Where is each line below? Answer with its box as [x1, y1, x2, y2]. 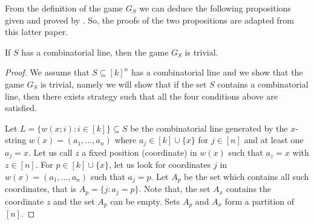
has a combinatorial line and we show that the [131, 66, 303, 78]
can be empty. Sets [110, 194, 180, 207]
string [5, 133, 27, 146]
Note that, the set [144, 182, 211, 195]
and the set [53, 194, 95, 207]
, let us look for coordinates [109, 158, 211, 171]
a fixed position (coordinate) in [82, 146, 197, 158]
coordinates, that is [5, 182, 77, 195]
